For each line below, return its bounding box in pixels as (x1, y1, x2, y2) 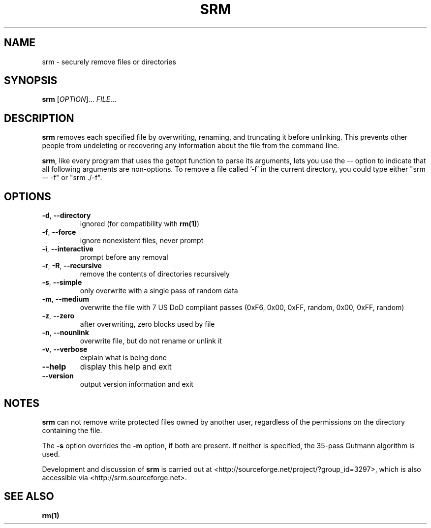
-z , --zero (42, 311, 75, 320)
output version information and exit (80, 380, 193, 389)
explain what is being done (80, 353, 167, 362)
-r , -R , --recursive (42, 261, 102, 270)
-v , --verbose (42, 345, 88, 354)
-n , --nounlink (42, 328, 89, 337)
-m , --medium (42, 295, 90, 304)
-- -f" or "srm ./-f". (42, 173, 102, 182)
